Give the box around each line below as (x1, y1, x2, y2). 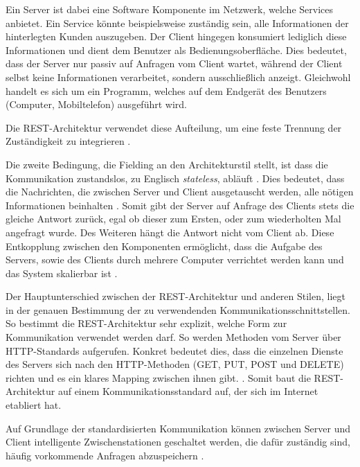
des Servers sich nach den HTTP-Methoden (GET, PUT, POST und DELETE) (6, 357, 344, 371)
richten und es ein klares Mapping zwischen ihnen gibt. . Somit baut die (6, 370, 311, 385)
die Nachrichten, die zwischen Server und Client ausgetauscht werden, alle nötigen (6, 184, 354, 199)
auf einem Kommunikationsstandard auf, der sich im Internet (57, 384, 318, 398)
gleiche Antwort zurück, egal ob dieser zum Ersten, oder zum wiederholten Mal (6, 211, 341, 226)
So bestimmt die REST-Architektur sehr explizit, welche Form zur (6, 316, 287, 331)
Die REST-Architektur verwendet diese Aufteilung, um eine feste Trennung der (6, 120, 342, 134)
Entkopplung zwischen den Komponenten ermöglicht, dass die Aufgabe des (6, 238, 323, 253)
